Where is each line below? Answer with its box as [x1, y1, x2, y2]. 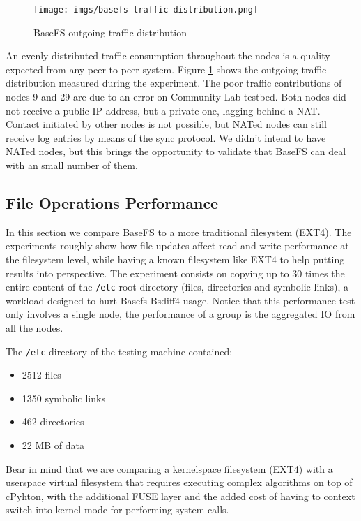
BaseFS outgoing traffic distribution [33, 24, 187, 39]
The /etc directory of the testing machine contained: [6, 344, 233, 358]
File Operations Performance [6, 191, 219, 213]
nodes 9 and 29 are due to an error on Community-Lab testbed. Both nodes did [6, 89, 346, 104]
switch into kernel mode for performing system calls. [6, 502, 229, 517]
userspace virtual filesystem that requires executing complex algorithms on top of [6, 475, 353, 490]
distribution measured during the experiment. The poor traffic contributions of [6, 75, 342, 90]
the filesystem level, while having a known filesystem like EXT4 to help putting [6, 251, 345, 266]
